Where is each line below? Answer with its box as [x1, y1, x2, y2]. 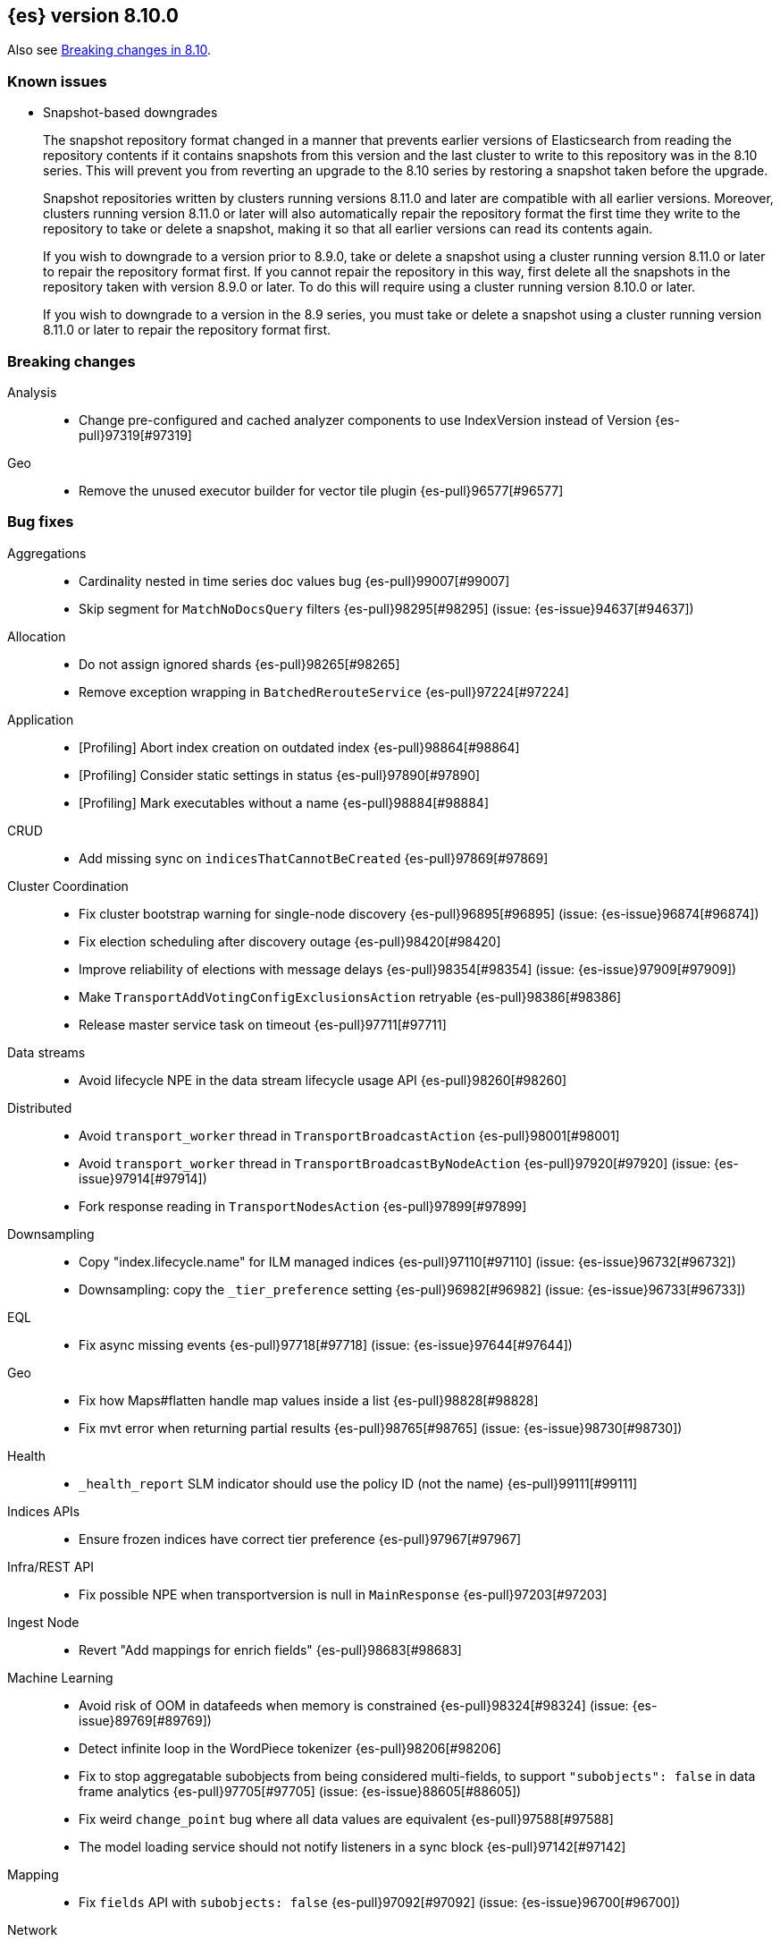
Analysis [7, 384, 57, 400]
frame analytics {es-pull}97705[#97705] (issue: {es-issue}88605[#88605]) [79, 1783, 522, 1799]
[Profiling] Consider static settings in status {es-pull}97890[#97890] [79, 767, 481, 783]
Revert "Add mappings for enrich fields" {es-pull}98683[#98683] [79, 1641, 462, 1658]
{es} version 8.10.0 [7, 4, 179, 27]
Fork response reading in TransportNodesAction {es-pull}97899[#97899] [79, 1198, 527, 1214]
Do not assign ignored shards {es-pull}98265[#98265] [79, 656, 400, 672]
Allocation [7, 628, 66, 644]
